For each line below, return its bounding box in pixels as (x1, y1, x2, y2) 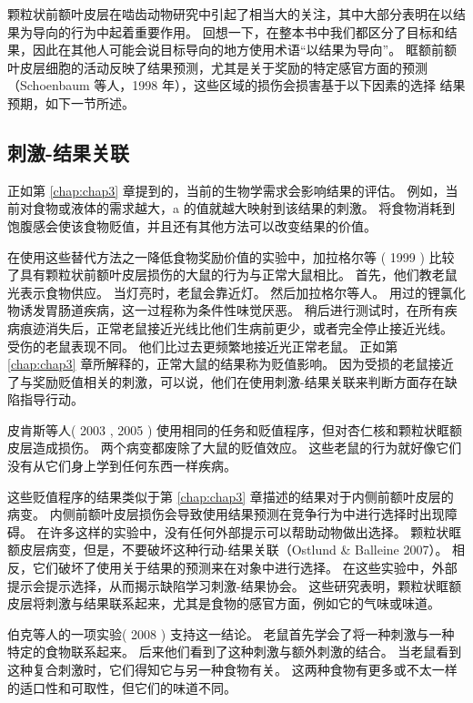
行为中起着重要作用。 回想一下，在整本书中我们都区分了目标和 (70, 22, 445, 41)
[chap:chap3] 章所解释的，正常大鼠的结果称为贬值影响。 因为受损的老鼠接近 (7, 354, 454, 373)
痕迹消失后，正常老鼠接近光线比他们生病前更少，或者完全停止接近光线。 (19, 318, 453, 337)
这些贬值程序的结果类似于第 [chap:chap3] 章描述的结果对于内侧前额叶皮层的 (7, 486, 454, 505)
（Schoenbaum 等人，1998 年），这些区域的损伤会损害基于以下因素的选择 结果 (7, 76, 466, 95)
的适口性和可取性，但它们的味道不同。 (7, 678, 236, 697)
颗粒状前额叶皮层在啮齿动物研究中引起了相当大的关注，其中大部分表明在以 (7, 5, 453, 23)
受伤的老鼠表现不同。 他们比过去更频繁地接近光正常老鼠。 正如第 (7, 336, 398, 355)
